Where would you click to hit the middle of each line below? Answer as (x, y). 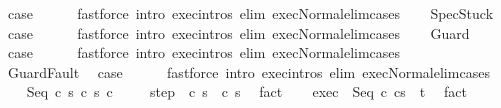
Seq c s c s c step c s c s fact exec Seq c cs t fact (246, 91)
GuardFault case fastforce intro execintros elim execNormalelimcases (248, 71)
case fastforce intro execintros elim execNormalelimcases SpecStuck (250, 13)
